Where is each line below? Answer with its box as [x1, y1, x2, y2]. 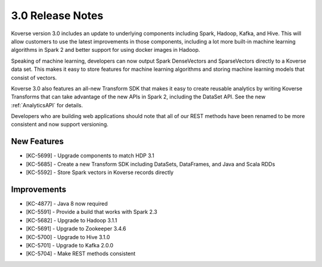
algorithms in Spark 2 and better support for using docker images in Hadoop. [11, 46, 200, 54]
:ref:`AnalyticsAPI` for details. [11, 101, 83, 108]
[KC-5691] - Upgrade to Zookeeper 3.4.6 [26, 225, 126, 232]
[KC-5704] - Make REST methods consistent [26, 250, 136, 257]
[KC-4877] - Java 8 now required [26, 200, 108, 207]
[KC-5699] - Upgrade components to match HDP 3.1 [26, 152, 154, 159]
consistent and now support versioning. [11, 121, 109, 128]
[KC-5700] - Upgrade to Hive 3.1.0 [26, 233, 110, 241]
